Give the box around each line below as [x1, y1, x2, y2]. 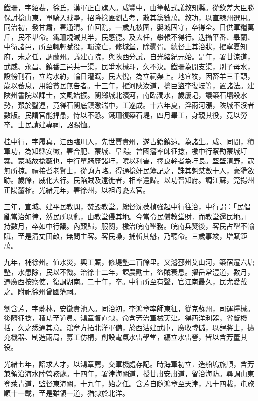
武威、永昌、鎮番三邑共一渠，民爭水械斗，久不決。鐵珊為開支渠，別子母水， [4, 61, 254, 71]
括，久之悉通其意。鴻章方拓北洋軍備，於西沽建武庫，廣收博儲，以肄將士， [4, 322, 247, 332]
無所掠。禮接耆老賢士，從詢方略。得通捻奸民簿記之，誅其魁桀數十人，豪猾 [4, 165, 247, 175]
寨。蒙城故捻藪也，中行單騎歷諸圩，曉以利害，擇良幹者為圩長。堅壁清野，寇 [4, 155, 254, 165]
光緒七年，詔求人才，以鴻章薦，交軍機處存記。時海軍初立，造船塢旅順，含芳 [4, 358, 254, 369]
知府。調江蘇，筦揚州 [184, 175, 254, 185]
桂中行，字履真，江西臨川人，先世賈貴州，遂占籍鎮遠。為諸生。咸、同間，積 [4, 136, 254, 146]
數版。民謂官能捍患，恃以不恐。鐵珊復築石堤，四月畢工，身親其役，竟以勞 [4, 109, 247, 120]
